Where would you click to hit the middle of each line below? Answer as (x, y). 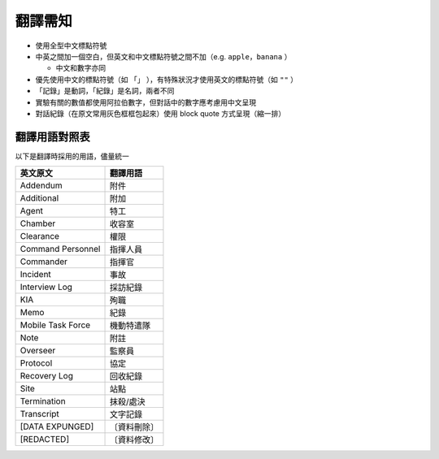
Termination (43, 401)
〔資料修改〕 (134, 440)
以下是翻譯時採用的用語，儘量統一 (72, 156)
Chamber (38, 223)
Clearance (40, 236)
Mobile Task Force (55, 325)
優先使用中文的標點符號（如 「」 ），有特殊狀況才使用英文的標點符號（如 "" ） (167, 79)
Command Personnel (60, 249)
